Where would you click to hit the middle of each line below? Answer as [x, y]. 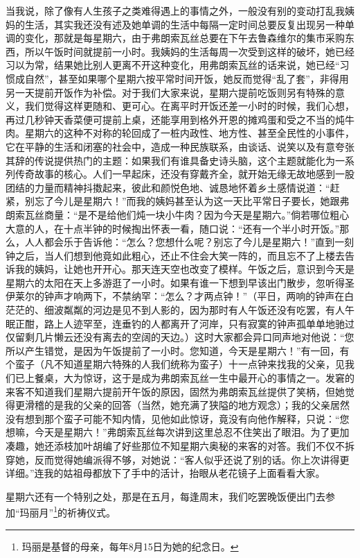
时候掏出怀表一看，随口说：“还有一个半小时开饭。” [226, 228]
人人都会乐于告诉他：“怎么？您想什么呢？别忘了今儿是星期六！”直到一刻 [189, 242]
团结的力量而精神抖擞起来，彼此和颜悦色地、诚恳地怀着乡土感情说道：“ [168, 187]
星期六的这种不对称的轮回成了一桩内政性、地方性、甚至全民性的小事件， [189, 133]
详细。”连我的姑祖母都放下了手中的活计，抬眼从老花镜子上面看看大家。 [165, 473]
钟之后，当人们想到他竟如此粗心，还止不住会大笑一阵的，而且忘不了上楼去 [175, 255]
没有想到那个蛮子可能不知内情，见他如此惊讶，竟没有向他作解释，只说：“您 [178, 418]
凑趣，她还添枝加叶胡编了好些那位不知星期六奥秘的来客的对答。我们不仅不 [175, 446]
